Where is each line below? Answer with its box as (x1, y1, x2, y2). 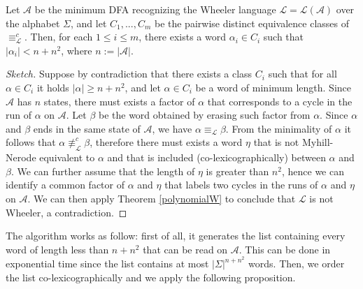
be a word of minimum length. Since (195, 80, 351, 94)
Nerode (6, 150, 36, 165)
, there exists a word (138, 29, 227, 44)
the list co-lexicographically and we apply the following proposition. (6, 269, 296, 284)
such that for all (268, 66, 337, 81)
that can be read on (143, 242, 228, 256)
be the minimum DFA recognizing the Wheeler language (34, 2, 276, 16)
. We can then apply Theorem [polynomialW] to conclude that (27, 191, 296, 205)
